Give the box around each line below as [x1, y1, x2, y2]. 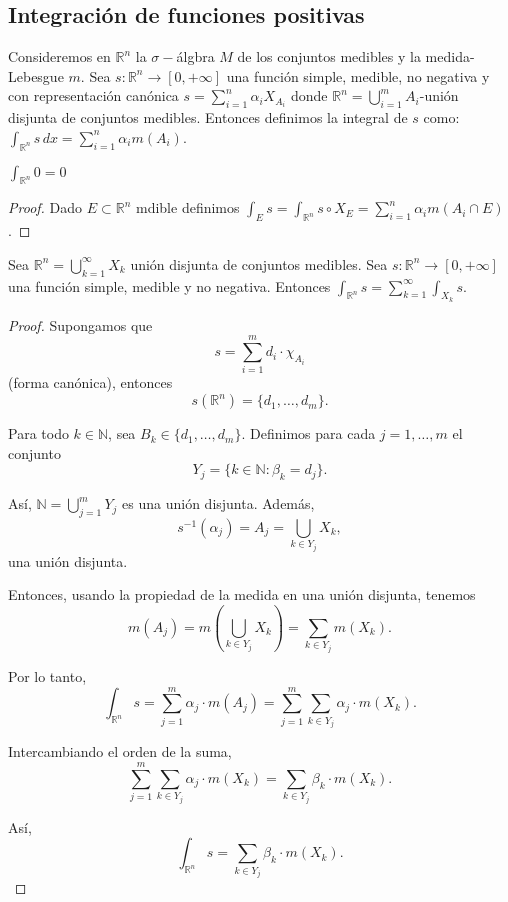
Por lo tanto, [8, 665, 87, 686]
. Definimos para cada [241, 423, 376, 444]
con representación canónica [8, 85, 179, 106]
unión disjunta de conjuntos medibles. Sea [130, 253, 388, 274]
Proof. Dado [8, 197, 83, 218]
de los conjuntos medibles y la [237, 46, 421, 67]
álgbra [176, 46, 215, 67]
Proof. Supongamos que [8, 314, 153, 335]
